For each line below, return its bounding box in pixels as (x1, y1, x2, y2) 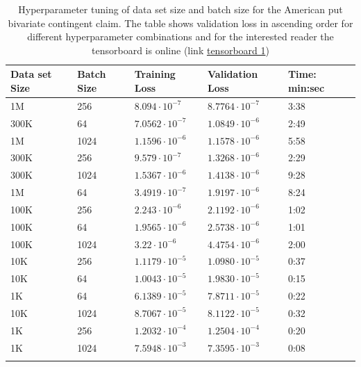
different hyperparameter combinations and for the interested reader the (27, 29, 334, 44)
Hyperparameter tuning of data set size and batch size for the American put (18, 2, 343, 16)
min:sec (287, 80, 325, 95)
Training (134, 67, 176, 81)
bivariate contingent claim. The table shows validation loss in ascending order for (8, 15, 353, 30)
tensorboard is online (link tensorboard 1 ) (92, 42, 269, 57)
